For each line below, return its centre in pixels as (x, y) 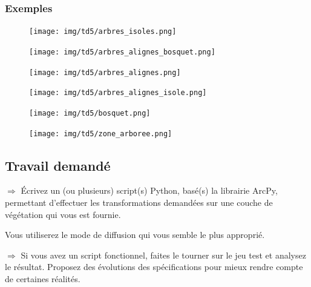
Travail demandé (58, 165)
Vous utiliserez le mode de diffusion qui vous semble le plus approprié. (135, 235)
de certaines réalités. (43, 278)
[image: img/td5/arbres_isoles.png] (103, 32)
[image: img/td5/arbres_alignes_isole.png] (118, 93)
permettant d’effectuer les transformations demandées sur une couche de (139, 202)
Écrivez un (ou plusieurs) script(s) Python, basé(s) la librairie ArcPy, (149, 190)
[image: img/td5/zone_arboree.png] (101, 134)
